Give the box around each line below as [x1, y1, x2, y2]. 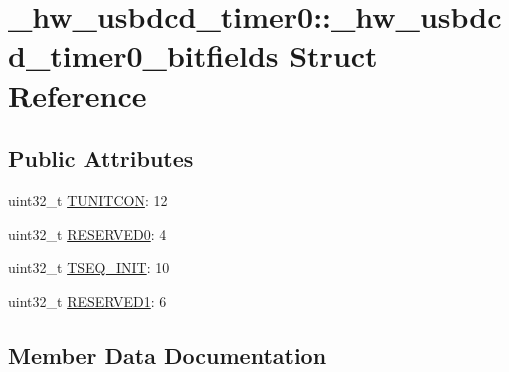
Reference [8, 74, 147, 115]
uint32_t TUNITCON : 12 [8, 189, 168, 210]
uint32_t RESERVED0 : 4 [8, 223, 167, 244]
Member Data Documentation [8, 339, 327, 370]
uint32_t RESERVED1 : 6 [8, 290, 167, 311]
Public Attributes [8, 143, 194, 174]
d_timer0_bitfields [8, 35, 279, 76]
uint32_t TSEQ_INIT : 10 [8, 257, 170, 278]
